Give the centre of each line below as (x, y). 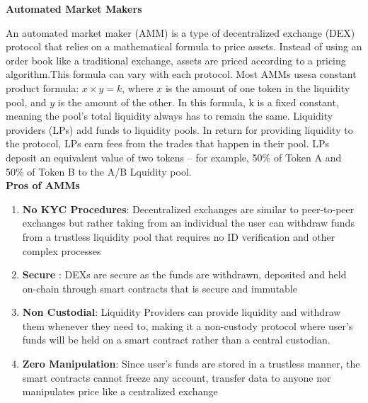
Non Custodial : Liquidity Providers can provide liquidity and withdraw (182, 312)
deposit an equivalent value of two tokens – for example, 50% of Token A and (174, 157)
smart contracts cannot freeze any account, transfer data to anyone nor (177, 377)
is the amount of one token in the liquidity (258, 87)
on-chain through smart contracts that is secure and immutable (160, 288)
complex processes (62, 250)
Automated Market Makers (74, 8)
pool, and (26, 102)
